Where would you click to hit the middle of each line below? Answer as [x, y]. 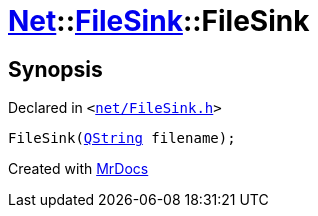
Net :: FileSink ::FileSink [159, 21]
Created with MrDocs [78, 169]
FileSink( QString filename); [122, 138]
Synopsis [55, 69]
